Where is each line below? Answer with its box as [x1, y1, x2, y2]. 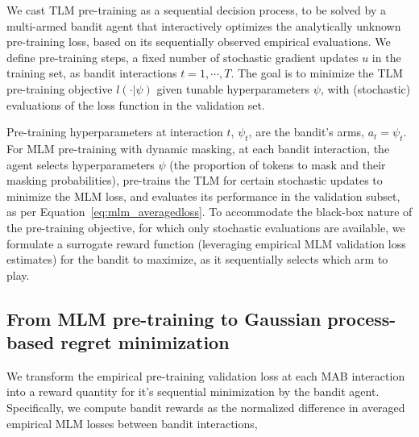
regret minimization [60, 330, 230, 355]
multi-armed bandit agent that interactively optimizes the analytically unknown [6, 17, 401, 34]
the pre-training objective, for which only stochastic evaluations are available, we [6, 218, 405, 235]
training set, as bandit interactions [6, 65, 177, 81]
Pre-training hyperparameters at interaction [6, 123, 223, 140]
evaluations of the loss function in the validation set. [6, 96, 265, 113]
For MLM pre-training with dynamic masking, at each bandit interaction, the [6, 139, 390, 156]
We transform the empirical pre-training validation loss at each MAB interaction [6, 367, 405, 384]
